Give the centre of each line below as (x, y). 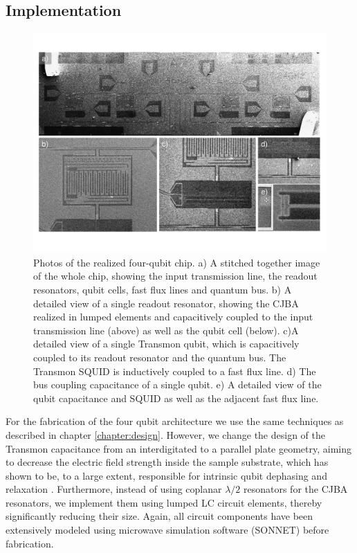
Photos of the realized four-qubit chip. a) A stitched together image (177, 262)
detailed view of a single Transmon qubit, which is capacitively (166, 344)
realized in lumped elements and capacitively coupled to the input (173, 317)
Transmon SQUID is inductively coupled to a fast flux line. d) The (175, 371)
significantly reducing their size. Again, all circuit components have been (159, 516)
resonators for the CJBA (295, 489)
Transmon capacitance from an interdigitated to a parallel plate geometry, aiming (179, 448)
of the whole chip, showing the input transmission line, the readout (175, 276)
